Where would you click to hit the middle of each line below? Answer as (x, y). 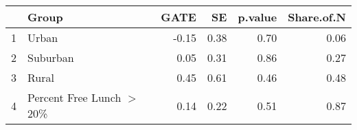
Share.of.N (317, 17)
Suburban (51, 57)
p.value (257, 17)
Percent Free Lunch (74, 97)
